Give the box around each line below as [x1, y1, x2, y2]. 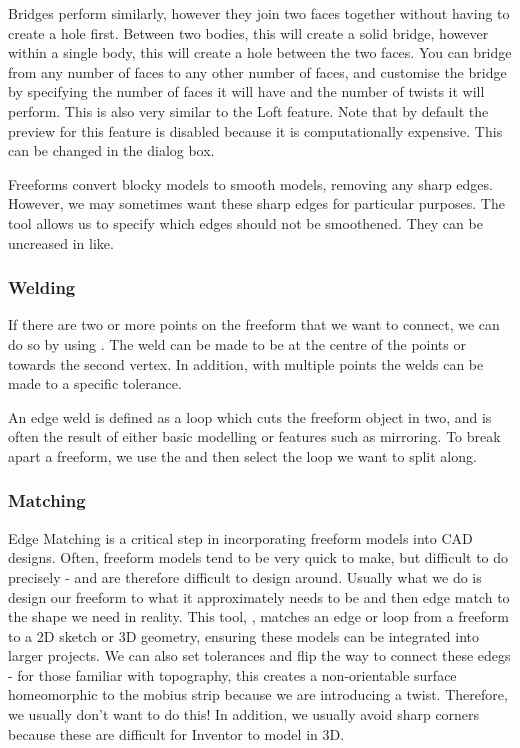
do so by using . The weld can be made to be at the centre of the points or [8, 333, 466, 354]
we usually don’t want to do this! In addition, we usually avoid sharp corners [8, 704, 480, 725]
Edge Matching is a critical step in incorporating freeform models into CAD [8, 527, 473, 548]
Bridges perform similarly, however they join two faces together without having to [8, 3, 510, 23]
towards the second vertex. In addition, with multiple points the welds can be [8, 353, 484, 374]
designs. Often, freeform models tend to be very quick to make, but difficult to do [8, 547, 509, 568]
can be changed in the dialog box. [8, 140, 215, 161]
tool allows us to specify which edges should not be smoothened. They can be [8, 212, 483, 233]
